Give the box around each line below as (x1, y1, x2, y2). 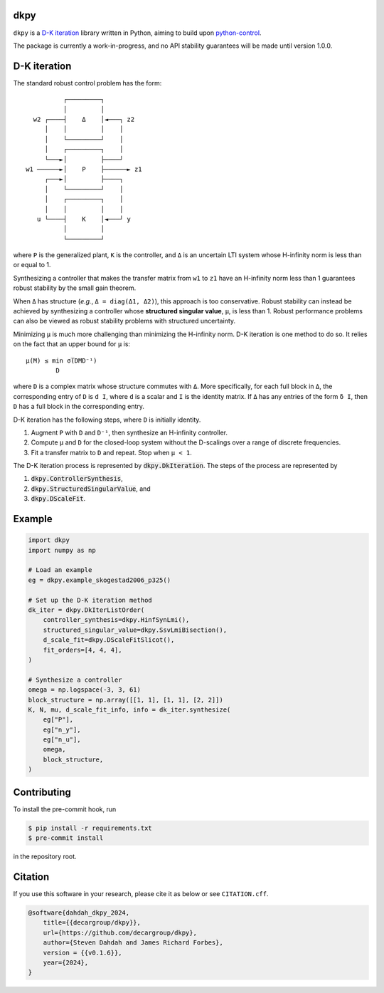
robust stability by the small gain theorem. (13, 284, 137, 292)
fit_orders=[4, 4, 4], (43, 645, 122, 654)
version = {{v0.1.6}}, (43, 948, 122, 957)
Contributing (13, 786, 71, 798)
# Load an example (28, 566, 92, 574)
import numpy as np (28, 546, 96, 554)
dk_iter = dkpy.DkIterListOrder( (28, 606, 145, 614)
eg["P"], (43, 716, 74, 724)
